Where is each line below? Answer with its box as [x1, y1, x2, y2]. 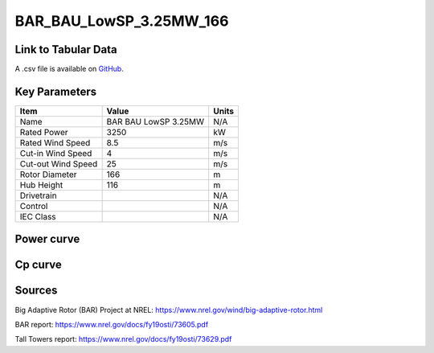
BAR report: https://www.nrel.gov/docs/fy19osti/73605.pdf [14, 319, 209, 329]
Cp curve [14, 258, 62, 272]
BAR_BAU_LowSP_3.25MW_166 [14, 12, 229, 30]
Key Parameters [14, 84, 96, 98]
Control [19, 200, 48, 211]
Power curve [14, 232, 80, 246]
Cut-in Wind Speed [19, 147, 92, 158]
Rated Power [19, 126, 68, 138]
